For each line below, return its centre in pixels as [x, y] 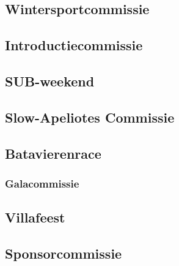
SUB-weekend [50, 81]
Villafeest [35, 217]
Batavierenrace [53, 153]
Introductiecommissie [74, 45]
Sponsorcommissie [64, 253]
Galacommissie [42, 183]
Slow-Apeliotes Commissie [90, 117]
